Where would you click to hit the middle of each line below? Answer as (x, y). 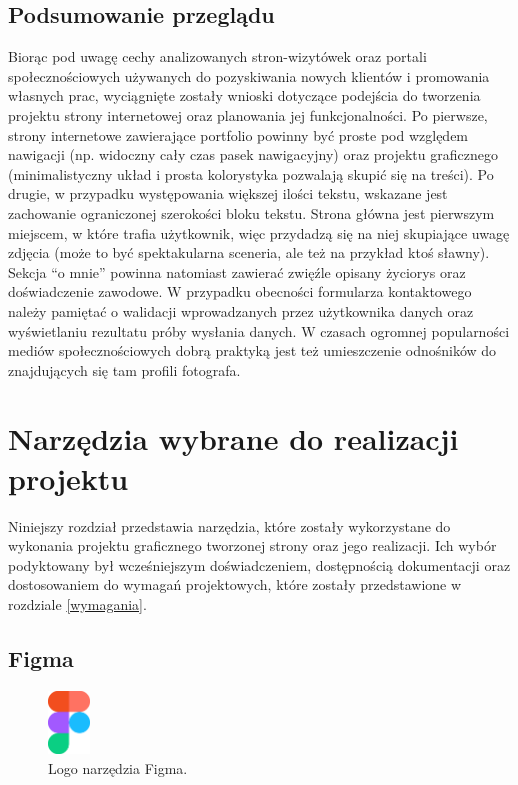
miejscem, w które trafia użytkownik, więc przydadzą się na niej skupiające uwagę (259, 232)
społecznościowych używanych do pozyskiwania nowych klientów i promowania (249, 75)
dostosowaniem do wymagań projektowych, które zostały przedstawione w (235, 584)
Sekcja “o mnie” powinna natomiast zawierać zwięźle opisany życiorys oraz (237, 271)
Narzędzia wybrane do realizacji (233, 438)
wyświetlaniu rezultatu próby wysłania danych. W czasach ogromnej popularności (259, 330)
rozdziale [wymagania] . (77, 603)
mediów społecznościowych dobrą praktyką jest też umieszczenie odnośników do (252, 350)
